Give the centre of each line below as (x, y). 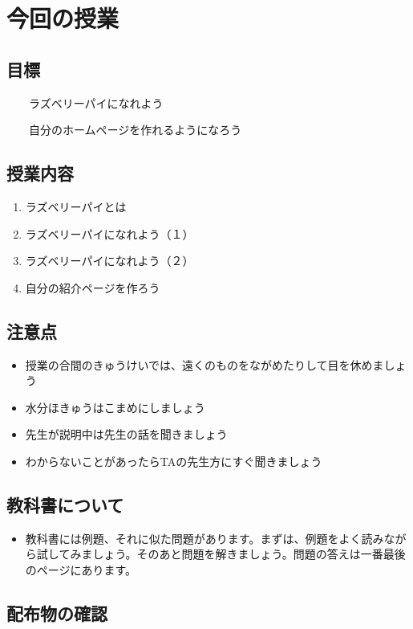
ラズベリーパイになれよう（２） (109, 261)
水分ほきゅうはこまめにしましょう (115, 407)
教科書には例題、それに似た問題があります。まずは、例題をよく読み (204, 538)
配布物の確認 (57, 613)
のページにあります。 (81, 569)
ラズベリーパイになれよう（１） (109, 233)
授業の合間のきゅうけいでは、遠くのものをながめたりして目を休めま (204, 364)
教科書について (65, 504)
